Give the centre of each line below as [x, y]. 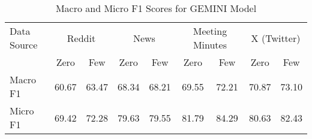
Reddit [81, 38]
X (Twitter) [276, 38]
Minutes [210, 45]
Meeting [210, 31]
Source [24, 45]
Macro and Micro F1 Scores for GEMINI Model [156, 8]
